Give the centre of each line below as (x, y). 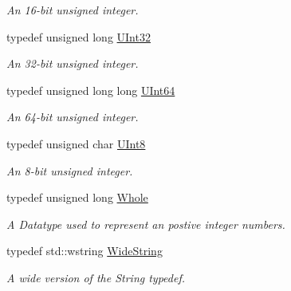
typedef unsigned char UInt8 (76, 143)
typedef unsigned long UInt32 (79, 36)
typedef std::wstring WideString (85, 251)
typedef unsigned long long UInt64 (91, 90)
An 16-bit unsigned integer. (73, 10)
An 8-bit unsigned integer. (70, 170)
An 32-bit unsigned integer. (73, 63)
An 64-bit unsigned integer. (73, 117)
